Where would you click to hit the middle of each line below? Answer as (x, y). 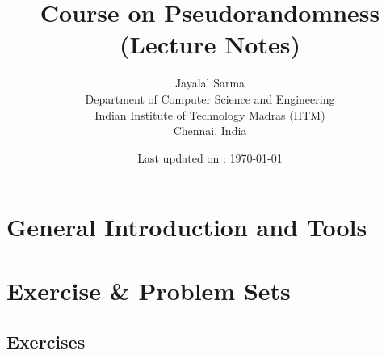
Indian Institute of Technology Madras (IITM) (210, 114)
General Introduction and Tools (187, 227)
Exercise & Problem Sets (149, 290)
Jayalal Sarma (210, 83)
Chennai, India (210, 131)
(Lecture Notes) (210, 44)
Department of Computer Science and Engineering (210, 98)
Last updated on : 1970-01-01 (210, 157)
